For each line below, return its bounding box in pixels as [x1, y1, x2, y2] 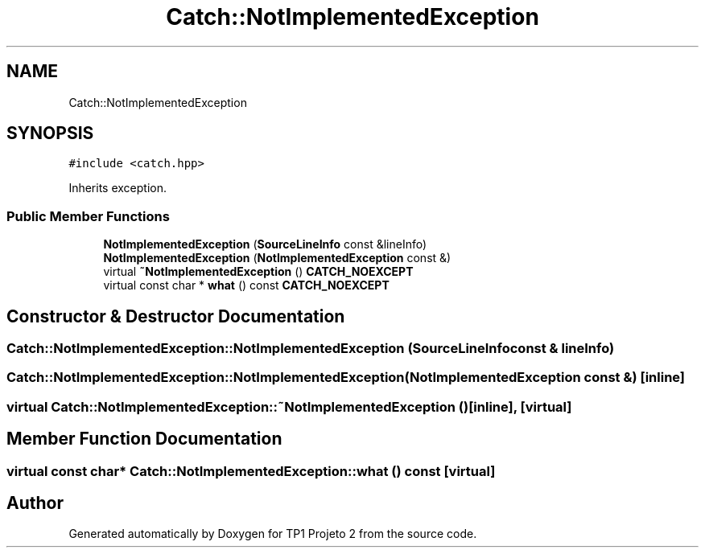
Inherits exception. [68, 181, 167, 195]
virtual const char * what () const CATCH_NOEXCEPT [103, 278, 390, 293]
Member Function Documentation [6, 429, 282, 449]
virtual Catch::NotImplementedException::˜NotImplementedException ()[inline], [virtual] [6, 398, 572, 415]
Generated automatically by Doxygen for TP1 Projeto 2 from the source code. [68, 527, 477, 541]
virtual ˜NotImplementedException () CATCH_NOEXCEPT [103, 265, 414, 279]
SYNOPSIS [6, 123, 94, 144]
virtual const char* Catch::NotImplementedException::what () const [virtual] [6, 462, 496, 479]
